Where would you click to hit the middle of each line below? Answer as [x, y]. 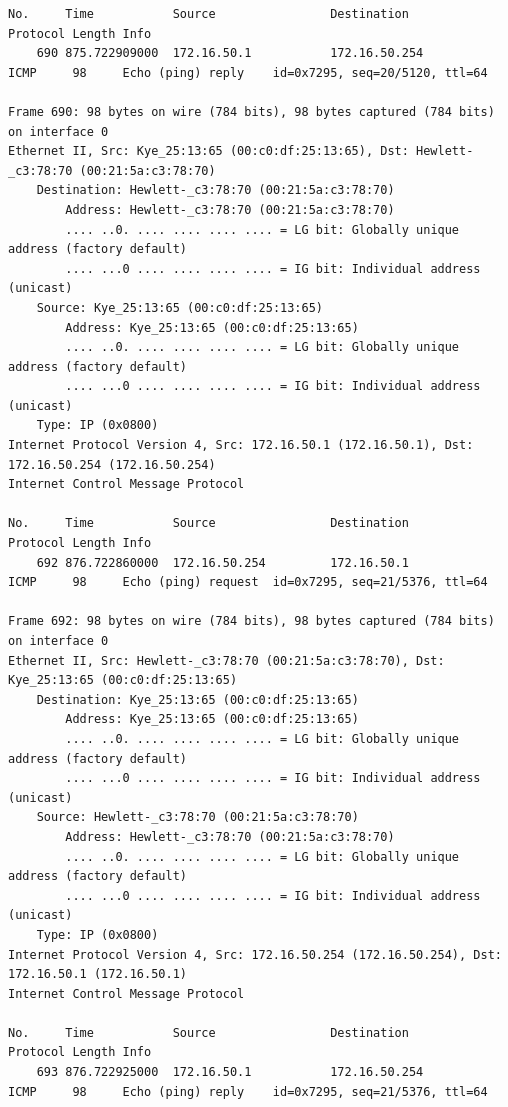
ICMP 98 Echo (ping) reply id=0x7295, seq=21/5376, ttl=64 [248, 1091]
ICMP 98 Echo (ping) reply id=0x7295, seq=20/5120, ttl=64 [248, 72]
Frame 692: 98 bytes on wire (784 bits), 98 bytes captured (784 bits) [251, 621]
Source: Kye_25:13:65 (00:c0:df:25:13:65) [179, 307]
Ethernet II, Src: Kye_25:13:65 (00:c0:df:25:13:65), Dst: [208, 151]
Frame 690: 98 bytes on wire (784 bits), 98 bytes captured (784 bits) [251, 111]
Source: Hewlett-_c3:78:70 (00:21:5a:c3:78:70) [197, 817]
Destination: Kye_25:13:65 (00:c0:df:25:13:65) [197, 699]
